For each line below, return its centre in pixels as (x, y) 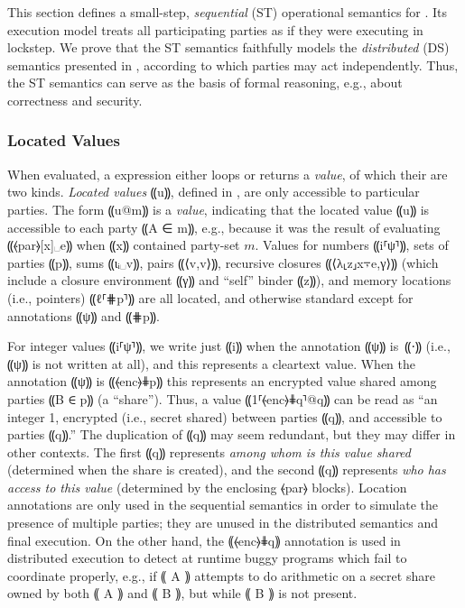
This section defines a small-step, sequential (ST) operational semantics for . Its (228, 12)
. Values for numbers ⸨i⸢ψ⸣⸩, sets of (352, 245)
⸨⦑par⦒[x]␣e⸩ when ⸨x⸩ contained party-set (124, 245)
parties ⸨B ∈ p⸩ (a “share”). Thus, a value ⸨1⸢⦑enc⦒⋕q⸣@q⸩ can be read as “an (223, 398)
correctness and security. (75, 100)
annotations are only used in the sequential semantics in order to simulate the (223, 505)
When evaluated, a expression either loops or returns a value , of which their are (228, 174)
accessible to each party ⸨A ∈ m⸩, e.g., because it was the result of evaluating (224, 227)
